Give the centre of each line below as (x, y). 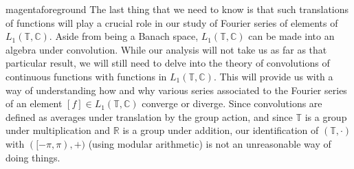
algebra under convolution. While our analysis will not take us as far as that (166, 49)
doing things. (33, 157)
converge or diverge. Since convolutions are (232, 103)
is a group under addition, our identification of (221, 130)
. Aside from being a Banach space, (124, 36)
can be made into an (291, 36)
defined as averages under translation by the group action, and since (149, 116)
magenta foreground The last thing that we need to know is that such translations (177, 9)
